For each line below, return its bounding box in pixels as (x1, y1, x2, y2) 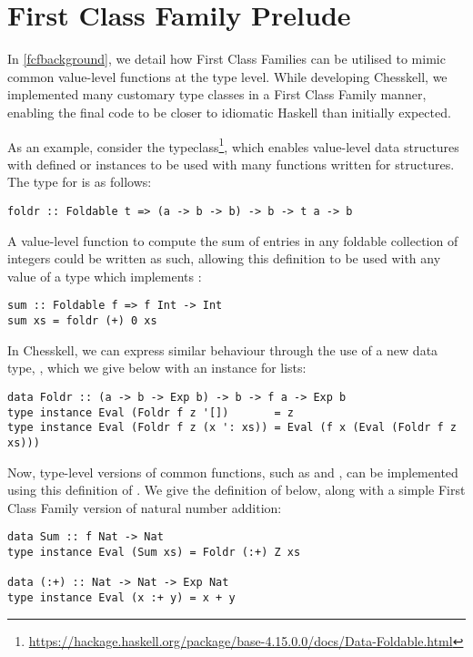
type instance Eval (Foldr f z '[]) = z (7, 405, 294, 419)
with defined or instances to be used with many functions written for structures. (7, 154, 455, 173)
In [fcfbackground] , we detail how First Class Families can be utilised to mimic (7, 49, 446, 68)
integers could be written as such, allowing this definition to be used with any (7, 249, 441, 268)
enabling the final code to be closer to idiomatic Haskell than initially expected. (7, 102, 451, 121)
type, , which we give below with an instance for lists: (7, 358, 307, 377)
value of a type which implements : (7, 266, 202, 285)
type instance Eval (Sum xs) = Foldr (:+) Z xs (7, 545, 301, 559)
